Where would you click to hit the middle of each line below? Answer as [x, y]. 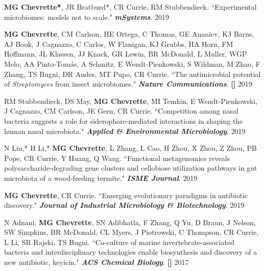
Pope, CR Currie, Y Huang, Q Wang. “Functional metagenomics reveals [117, 158]
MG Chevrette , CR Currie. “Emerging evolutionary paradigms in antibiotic [126, 195]
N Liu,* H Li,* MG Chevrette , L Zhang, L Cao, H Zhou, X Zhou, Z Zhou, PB [130, 148]
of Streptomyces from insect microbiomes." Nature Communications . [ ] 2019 [128, 84]
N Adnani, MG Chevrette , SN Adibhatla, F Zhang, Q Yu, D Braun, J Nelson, [130, 222]
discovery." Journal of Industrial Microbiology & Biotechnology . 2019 [124, 205]
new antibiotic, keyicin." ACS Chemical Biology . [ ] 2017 [97, 262]
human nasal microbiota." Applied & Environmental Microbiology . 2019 [125, 131]
